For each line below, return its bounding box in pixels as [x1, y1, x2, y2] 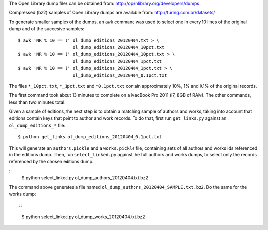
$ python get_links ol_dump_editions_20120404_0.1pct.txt [18, 134, 162, 140]
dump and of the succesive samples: [9, 26, 85, 32]
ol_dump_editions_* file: [9, 122, 66, 128]
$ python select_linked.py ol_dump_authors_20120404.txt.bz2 [21, 175, 148, 181]
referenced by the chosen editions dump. [9, 159, 94, 165]
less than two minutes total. [9, 99, 66, 105]
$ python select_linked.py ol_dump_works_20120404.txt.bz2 [21, 214, 146, 220]
